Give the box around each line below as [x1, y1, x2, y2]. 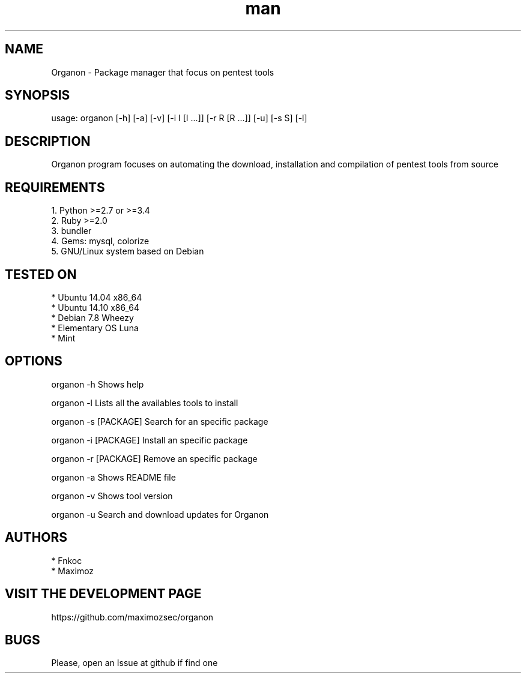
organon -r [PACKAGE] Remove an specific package [51, 453, 258, 464]
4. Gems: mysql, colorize [51, 236, 150, 247]
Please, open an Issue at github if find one [51, 658, 218, 668]
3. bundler [51, 226, 92, 236]
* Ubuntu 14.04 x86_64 [51, 292, 142, 302]
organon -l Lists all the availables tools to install [51, 397, 238, 408]
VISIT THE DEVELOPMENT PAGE [5, 586, 202, 602]
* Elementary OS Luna [51, 322, 139, 333]
